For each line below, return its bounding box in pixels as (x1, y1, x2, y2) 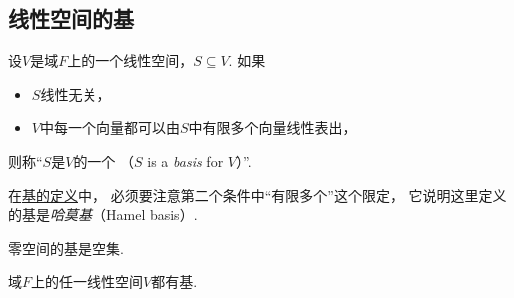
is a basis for (147, 150, 224, 171)
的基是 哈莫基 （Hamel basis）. (8, 204, 198, 225)
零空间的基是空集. (8, 237, 124, 258)
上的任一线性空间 (31, 271, 144, 292)
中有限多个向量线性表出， (188, 117, 357, 138)
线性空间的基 (8, 3, 134, 34)
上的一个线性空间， (67, 50, 194, 71)
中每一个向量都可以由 (39, 117, 180, 138)
